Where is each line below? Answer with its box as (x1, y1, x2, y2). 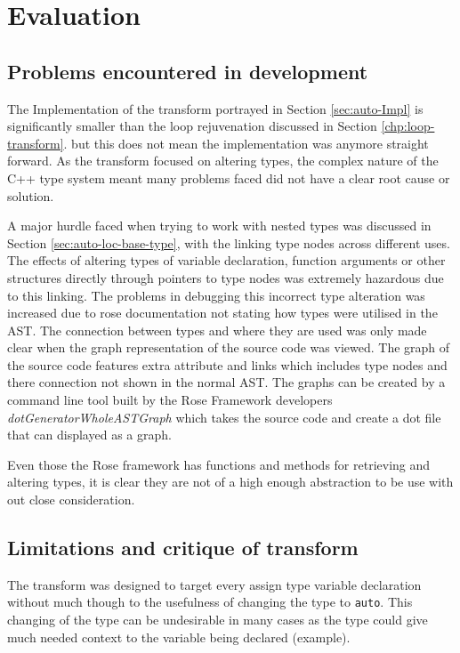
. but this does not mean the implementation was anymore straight (63, 133, 429, 152)
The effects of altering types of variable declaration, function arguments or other (7, 251, 446, 270)
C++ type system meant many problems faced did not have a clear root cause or (7, 168, 450, 187)
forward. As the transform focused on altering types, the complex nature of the (7, 151, 439, 170)
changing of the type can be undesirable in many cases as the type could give (7, 610, 428, 629)
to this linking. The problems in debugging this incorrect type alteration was (7, 286, 425, 304)
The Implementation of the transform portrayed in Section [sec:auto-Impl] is (7, 99, 424, 117)
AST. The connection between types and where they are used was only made (7, 320, 427, 339)
